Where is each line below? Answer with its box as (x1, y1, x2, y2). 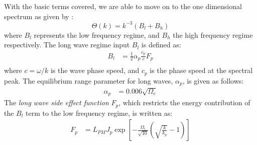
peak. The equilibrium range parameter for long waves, (4, 75, 173, 86)
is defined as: (141, 39, 181, 50)
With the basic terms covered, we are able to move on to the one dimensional (4, 1, 242, 11)
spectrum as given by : (4, 11, 74, 21)
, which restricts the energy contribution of (118, 97, 250, 108)
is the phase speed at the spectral (150, 65, 253, 76)
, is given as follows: (182, 75, 244, 86)
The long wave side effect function (4, 97, 109, 108)
